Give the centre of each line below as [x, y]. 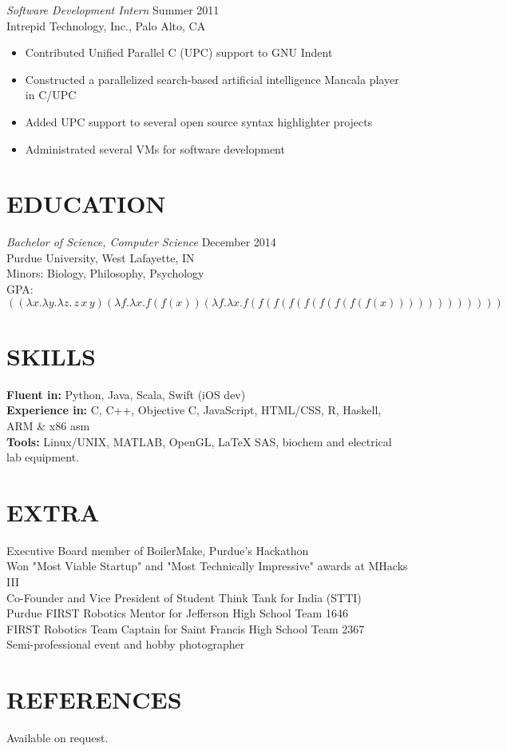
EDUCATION [86, 204]
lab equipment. [43, 457]
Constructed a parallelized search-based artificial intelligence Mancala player [212, 79]
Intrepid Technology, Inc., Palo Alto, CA [106, 25]
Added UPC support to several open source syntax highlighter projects [199, 121]
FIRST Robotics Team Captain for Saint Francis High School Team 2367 [186, 628]
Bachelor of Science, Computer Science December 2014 [141, 242]
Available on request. [57, 738]
